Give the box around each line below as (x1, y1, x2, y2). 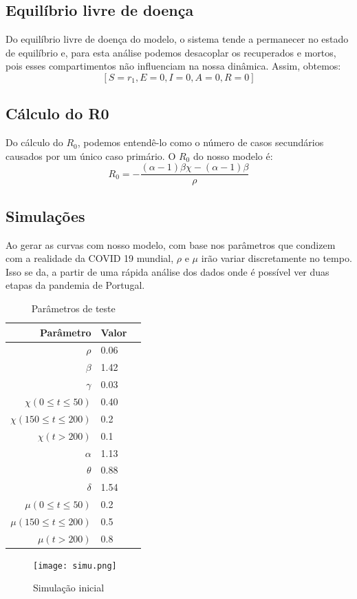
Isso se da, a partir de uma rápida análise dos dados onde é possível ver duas (6, 264, 329, 278)
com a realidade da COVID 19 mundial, (6, 251, 174, 265)
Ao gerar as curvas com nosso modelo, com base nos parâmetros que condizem (6, 237, 336, 252)
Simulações (6, 205, 85, 226)
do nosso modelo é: (193, 148, 273, 163)
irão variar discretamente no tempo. (201, 251, 352, 265)
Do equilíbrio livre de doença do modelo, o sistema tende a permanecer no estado (6, 32, 349, 46)
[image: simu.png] (33, 560, 117, 571)
